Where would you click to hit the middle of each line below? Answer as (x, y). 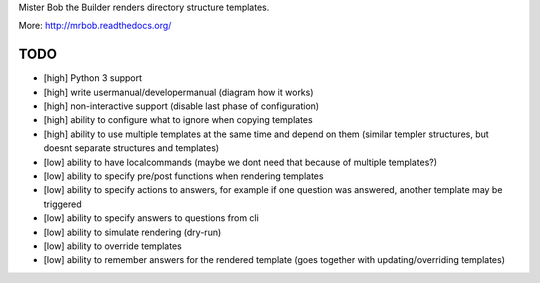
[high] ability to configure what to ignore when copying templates (178, 120)
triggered (62, 204)
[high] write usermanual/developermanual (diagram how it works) (178, 92)
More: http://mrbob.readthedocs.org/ (95, 26)
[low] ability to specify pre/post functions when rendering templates (183, 176)
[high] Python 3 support (93, 78)
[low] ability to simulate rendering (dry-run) (132, 232)
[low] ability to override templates (112, 246)
